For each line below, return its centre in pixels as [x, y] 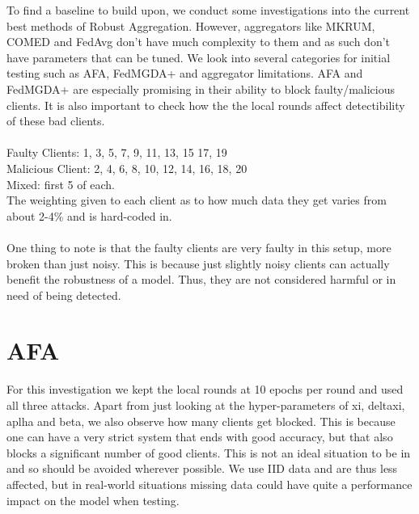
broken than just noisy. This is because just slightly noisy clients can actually [198, 263]
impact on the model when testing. [93, 500]
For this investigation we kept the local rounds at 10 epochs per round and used [205, 389]
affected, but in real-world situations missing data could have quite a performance [209, 484]
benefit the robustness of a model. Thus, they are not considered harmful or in [201, 279]
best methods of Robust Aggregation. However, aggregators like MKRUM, [191, 25]
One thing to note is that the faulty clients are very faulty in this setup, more [199, 247]
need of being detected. [64, 295]
